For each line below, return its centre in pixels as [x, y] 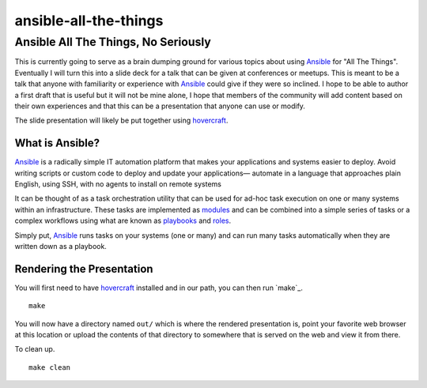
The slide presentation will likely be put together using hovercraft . [121, 121]
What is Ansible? [57, 143]
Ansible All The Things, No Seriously [113, 42]
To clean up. [35, 349]
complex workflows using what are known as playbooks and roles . [123, 220]
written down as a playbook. [60, 246]
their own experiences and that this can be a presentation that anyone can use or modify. [160, 106]
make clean [50, 367]
